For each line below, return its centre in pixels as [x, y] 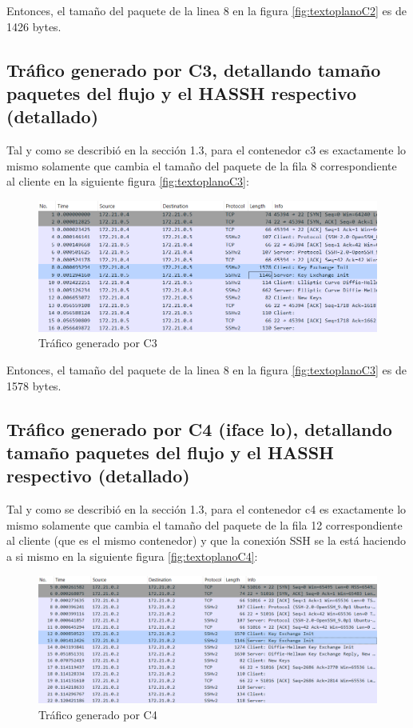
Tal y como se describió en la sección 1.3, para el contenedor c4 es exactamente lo [206, 509]
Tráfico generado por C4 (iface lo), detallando [199, 428]
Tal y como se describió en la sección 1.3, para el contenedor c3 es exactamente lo [206, 150]
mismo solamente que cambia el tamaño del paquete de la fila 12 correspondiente [205, 524]
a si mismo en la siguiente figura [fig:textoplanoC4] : [132, 556]
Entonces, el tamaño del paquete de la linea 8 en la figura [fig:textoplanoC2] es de [206, 10]
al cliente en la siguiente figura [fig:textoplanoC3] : [128, 181]
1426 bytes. [34, 26]
